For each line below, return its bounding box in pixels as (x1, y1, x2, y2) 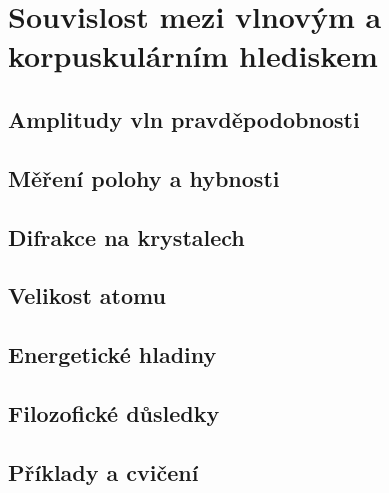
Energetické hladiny (8, 339, 217, 370)
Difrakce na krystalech (8, 221, 245, 252)
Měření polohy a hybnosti (8, 162, 280, 193)
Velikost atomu (8, 280, 166, 311)
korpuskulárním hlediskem (8, 35, 378, 76)
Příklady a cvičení (8, 456, 199, 487)
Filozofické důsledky (8, 397, 220, 428)
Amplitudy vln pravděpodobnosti (8, 103, 360, 134)
